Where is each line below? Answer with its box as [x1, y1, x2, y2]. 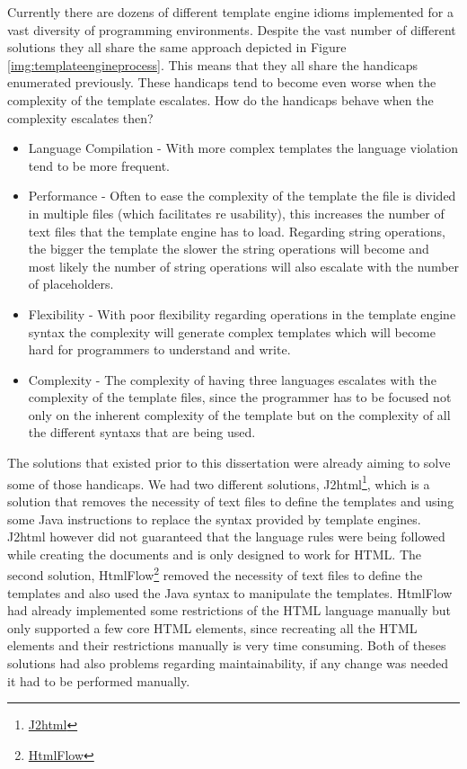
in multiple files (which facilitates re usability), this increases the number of [28, 203, 445, 222]
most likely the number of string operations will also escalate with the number [28, 256, 460, 275]
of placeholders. [28, 274, 114, 293]
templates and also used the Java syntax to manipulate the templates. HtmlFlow [7, 583, 453, 602]
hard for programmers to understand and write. [28, 340, 291, 359]
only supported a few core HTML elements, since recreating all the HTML [7, 618, 418, 637]
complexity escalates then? [7, 108, 154, 127]
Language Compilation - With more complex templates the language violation [28, 139, 459, 157]
